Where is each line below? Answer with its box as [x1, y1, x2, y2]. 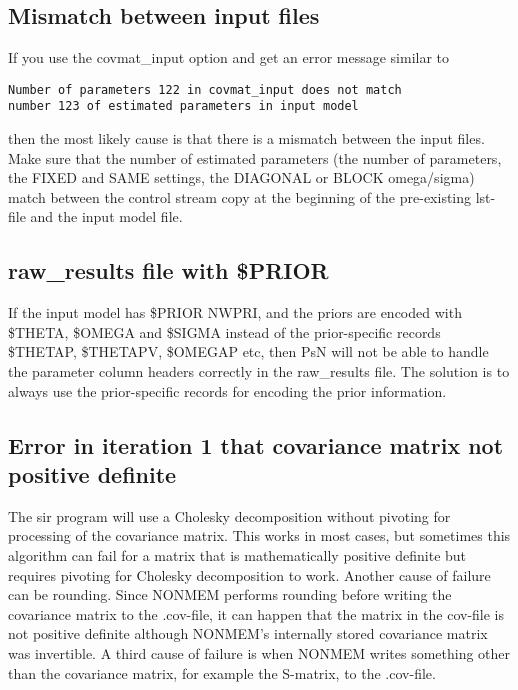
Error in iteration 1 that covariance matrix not [8, 429, 504, 460]
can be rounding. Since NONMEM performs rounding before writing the [8, 584, 452, 605]
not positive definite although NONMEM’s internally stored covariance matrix [8, 623, 488, 644]
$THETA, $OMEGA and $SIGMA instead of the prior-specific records [8, 321, 441, 342]
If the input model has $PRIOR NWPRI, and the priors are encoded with [8, 302, 462, 323]
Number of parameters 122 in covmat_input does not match [8, 82, 402, 97]
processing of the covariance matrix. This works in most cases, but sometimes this [8, 525, 511, 546]
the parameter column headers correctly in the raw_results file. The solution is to [8, 361, 510, 382]
